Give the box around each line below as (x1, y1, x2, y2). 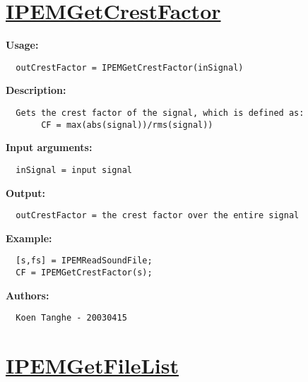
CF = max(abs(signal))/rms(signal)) (41, 119, 213, 130)
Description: (6, 83, 66, 97)
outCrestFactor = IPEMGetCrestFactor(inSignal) (16, 62, 244, 73)
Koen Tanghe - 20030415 (16, 313, 127, 323)
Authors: (6, 287, 49, 302)
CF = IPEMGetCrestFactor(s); (16, 268, 153, 278)
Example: (6, 230, 52, 245)
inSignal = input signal (16, 165, 132, 175)
